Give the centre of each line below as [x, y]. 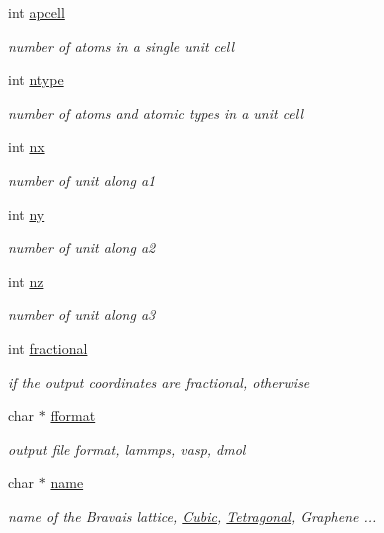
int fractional [48, 347]
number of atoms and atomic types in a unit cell [156, 112]
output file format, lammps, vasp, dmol [127, 448]
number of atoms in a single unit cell [121, 45]
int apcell [36, 12]
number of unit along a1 [82, 179]
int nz [26, 280]
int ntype [36, 79]
